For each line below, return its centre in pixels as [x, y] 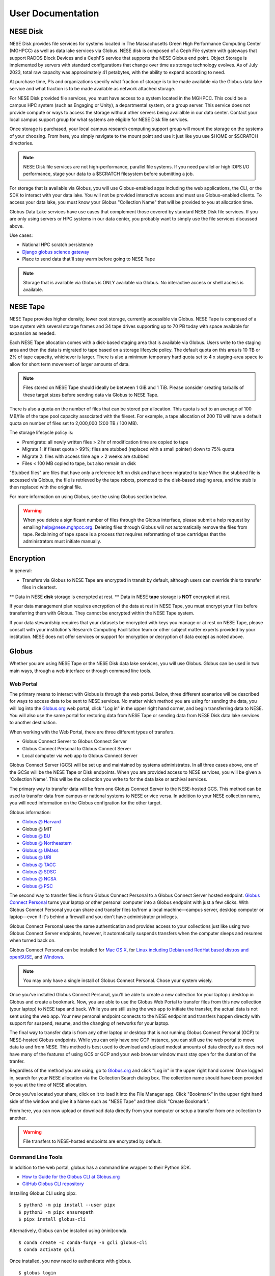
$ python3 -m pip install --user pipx [67, 1205]
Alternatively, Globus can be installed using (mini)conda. [68, 1231]
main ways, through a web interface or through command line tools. [80, 671]
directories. [21, 143]
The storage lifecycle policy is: [42, 433]
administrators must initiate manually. [62, 542]
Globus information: [30, 812]
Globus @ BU [36, 836]
